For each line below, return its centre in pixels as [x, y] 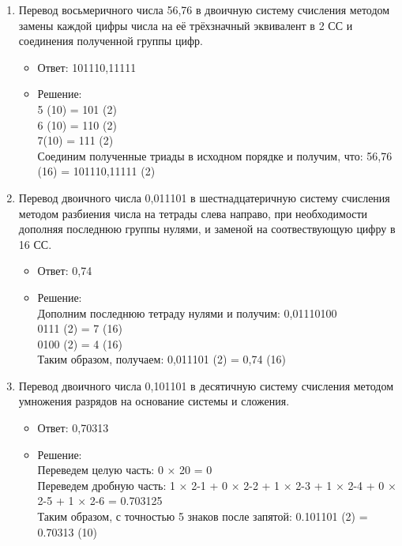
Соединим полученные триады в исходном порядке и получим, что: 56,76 [215, 155]
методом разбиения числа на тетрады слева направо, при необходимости [193, 213]
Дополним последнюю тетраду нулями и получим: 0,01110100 [187, 313]
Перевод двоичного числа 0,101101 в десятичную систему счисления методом [206, 385]
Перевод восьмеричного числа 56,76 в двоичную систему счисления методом [204, 9]
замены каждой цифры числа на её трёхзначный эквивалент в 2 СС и [186, 25]
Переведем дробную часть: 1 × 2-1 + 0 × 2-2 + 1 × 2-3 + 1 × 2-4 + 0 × [217, 485]
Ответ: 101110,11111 [87, 67]
